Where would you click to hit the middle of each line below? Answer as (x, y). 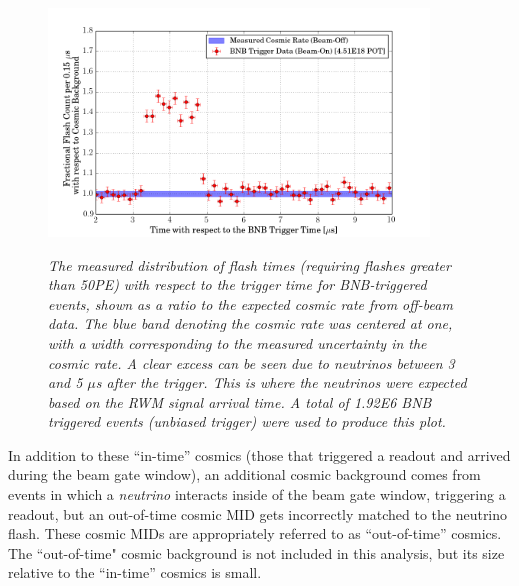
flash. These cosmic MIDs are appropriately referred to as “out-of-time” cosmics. (255, 533)
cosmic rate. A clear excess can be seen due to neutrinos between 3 (251, 362)
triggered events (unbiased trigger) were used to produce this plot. (247, 421)
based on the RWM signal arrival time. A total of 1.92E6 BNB (240, 401)
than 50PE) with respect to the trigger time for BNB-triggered (237, 284)
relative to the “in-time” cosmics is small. (135, 572)
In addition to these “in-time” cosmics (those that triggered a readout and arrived (259, 454)
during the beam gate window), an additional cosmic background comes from (244, 474)
